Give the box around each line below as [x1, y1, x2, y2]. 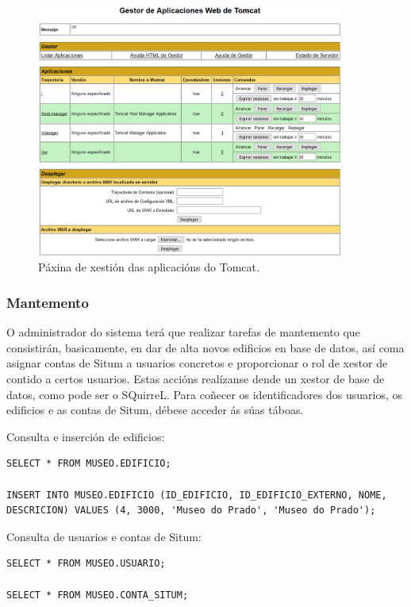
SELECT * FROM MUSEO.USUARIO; [6, 558, 166, 570]
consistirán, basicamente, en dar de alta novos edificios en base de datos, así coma [6, 339, 405, 355]
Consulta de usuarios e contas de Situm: [6, 528, 202, 544]
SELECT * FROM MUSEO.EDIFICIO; [6, 458, 171, 470]
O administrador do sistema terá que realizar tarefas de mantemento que [6, 324, 360, 340]
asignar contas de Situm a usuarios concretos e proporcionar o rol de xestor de [6, 355, 388, 371]
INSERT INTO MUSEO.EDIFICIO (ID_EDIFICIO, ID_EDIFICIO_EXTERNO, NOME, [6, 489, 387, 501]
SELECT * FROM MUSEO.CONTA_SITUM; [6, 589, 189, 601]
